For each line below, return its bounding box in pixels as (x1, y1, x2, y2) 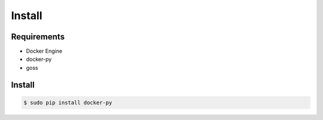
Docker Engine (26, 48, 63, 55)
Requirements (11, 32, 65, 42)
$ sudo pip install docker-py (23, 99, 112, 106)
